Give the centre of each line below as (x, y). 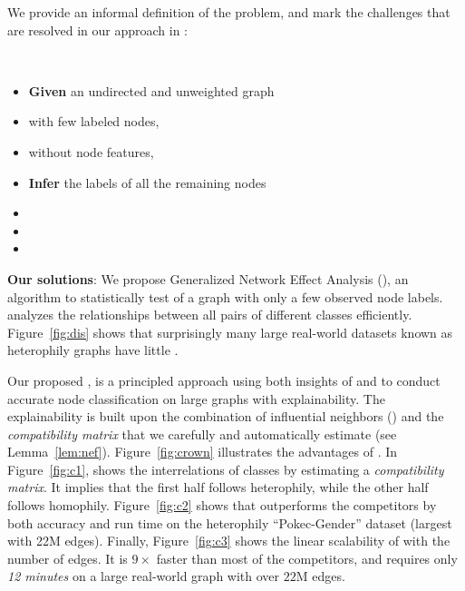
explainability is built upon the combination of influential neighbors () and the (226, 416)
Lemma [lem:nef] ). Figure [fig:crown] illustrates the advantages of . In (203, 452)
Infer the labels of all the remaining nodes (147, 182)
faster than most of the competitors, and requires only (307, 558)
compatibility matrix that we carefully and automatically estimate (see (202, 433)
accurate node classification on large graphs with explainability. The (196, 398)
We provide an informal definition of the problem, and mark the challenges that (229, 12)
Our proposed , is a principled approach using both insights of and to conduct (224, 380)
